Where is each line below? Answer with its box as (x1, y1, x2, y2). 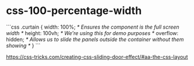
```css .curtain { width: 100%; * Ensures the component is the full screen (6, 23, 179, 30)
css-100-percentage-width (6, 4, 142, 18)
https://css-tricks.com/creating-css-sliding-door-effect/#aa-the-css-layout (6, 53, 188, 60)
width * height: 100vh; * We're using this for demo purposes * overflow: (6, 29, 179, 36)
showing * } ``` (6, 42, 41, 49)
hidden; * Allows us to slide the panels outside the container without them (6, 36, 184, 43)
